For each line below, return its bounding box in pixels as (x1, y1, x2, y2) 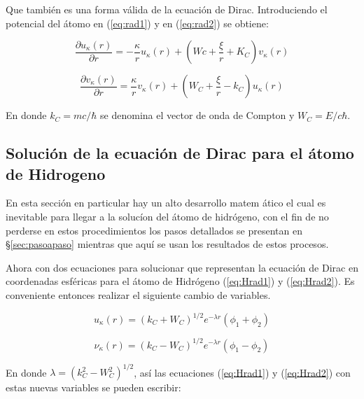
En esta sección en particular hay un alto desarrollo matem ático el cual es (6, 195, 326, 210)
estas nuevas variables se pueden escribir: (6, 380, 181, 395)
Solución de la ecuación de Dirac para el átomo (6, 142, 354, 164)
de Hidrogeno (6, 162, 106, 184)
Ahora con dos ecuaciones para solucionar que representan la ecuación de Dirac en (6, 260, 358, 274)
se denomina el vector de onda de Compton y (100, 108, 295, 122)
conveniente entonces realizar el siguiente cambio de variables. (6, 287, 271, 302)
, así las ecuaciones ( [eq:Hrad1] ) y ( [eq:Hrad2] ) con (134, 365, 351, 379)
